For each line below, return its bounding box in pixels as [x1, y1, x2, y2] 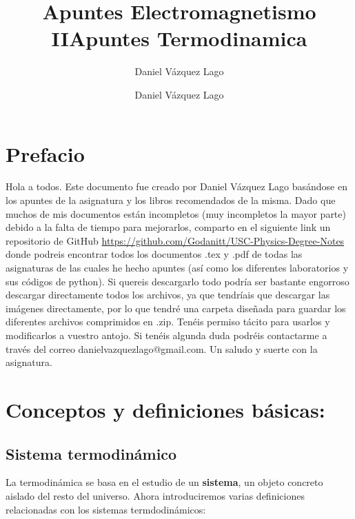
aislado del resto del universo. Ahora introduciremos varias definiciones [6, 488, 305, 502]
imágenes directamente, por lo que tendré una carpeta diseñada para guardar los [6, 301, 346, 315]
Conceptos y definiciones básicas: [6, 395, 325, 423]
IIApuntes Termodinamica [51, 24, 307, 52]
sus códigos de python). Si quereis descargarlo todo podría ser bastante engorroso [6, 274, 349, 288]
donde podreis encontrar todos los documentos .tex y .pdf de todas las [6, 247, 303, 261]
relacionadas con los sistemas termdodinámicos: [6, 502, 206, 516]
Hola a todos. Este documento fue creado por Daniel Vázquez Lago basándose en [6, 179, 347, 194]
